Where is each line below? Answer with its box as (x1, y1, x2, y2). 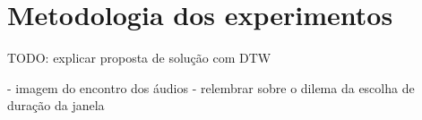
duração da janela (7, 96, 105, 115)
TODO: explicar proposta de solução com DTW (7, 48, 271, 67)
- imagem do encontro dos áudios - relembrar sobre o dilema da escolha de (7, 78, 415, 97)
